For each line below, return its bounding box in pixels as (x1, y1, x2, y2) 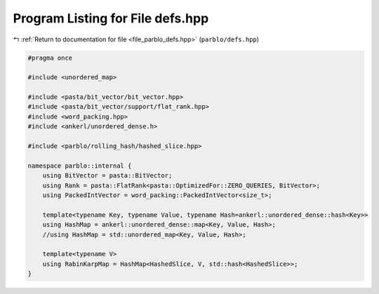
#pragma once (27, 53, 73, 62)
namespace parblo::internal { (27, 161, 132, 170)
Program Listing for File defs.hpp (13, 11, 209, 26)
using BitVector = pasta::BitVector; (42, 172, 173, 180)
